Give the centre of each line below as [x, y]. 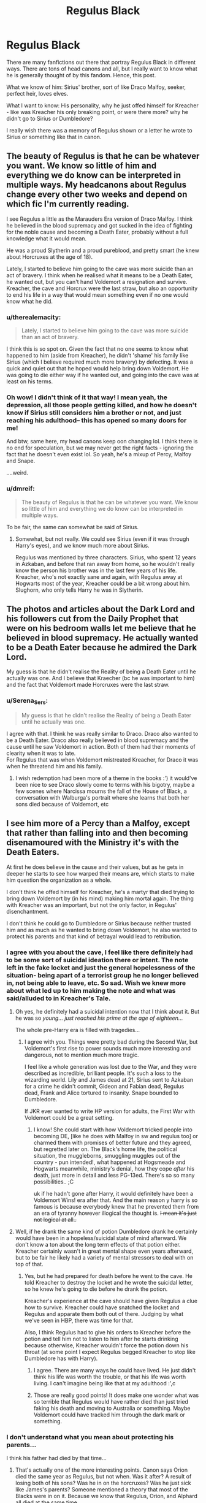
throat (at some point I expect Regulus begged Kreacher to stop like [110, 1352]
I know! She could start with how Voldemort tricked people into [113, 1130]
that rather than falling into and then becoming [97, 833]
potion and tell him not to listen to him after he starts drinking [101, 1339]
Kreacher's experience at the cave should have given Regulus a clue [111, 1301]
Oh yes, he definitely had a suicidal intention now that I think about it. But [107, 1012]
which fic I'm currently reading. [68, 204]
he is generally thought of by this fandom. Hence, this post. [81, 75]
